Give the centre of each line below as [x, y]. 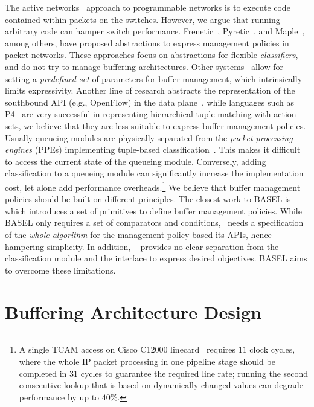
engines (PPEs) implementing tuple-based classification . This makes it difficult [153, 149]
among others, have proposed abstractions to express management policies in [147, 43]
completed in [43, 373]
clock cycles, [272, 349]
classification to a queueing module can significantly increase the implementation [154, 173]
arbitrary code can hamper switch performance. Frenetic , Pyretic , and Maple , [155, 31]
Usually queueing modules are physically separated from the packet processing [149, 137]
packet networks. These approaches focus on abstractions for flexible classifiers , [152, 55]
